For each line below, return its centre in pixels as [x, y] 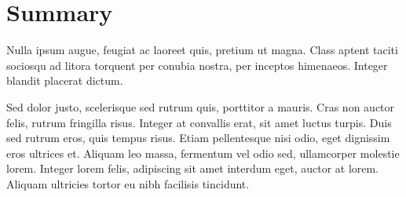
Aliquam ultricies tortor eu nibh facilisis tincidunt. [128, 183]
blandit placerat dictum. [65, 80]
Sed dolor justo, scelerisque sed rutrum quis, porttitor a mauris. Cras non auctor [201, 106]
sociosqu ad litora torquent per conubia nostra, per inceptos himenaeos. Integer [197, 65]
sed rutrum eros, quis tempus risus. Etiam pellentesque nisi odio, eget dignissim [198, 138]
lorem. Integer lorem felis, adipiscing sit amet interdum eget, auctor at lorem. [193, 168]
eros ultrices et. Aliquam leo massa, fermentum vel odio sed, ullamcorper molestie [203, 153]
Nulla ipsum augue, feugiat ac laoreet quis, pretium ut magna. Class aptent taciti [202, 50]
